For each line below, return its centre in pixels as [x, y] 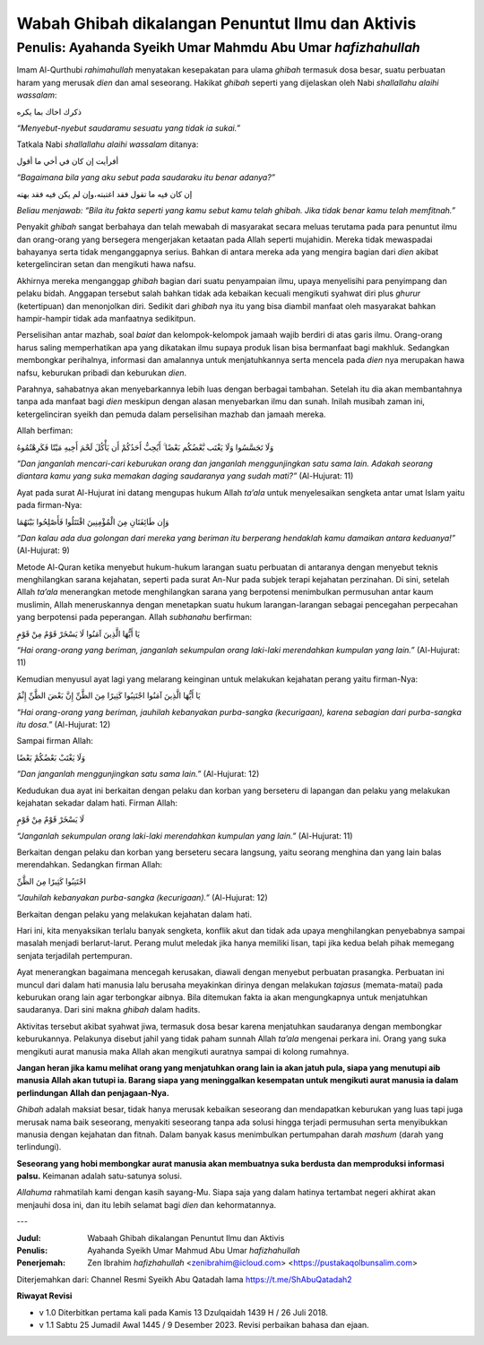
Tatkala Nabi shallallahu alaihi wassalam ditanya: [108, 144]
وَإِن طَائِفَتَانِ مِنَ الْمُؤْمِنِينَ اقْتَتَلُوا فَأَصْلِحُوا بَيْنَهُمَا [93, 522]
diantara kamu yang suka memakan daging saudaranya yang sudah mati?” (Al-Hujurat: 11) [185, 476]
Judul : [29, 1237]
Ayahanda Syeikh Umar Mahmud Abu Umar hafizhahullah [194, 1251]
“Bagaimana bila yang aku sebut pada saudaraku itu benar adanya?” [146, 177]
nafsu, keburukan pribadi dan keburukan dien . [102, 373]
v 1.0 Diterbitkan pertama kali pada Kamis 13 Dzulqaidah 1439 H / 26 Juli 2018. [184, 1312]
